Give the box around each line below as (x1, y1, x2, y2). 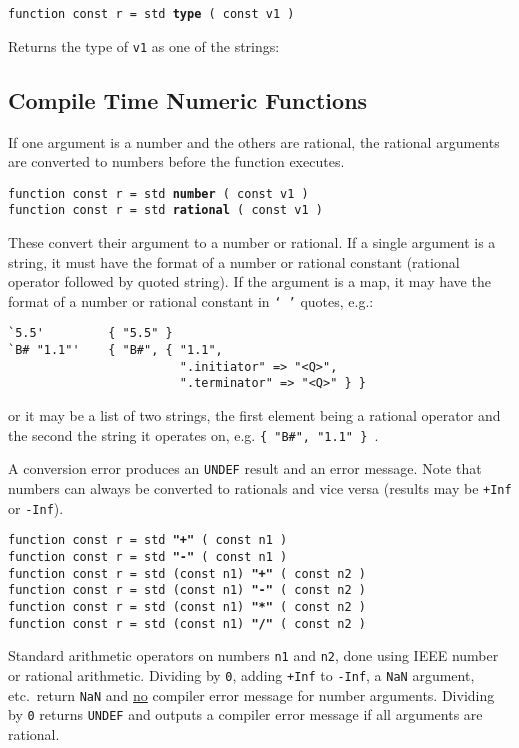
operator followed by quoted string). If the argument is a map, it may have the (8, 271, 491, 292)
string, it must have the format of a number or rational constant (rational (8, 251, 460, 272)
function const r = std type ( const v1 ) (8, 7, 295, 21)
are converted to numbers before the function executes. (8, 151, 345, 172)
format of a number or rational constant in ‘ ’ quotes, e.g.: (8, 290, 374, 311)
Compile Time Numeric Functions (8, 84, 368, 115)
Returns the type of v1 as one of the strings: (8, 35, 280, 56)
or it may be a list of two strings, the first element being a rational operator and (8, 405, 501, 426)
